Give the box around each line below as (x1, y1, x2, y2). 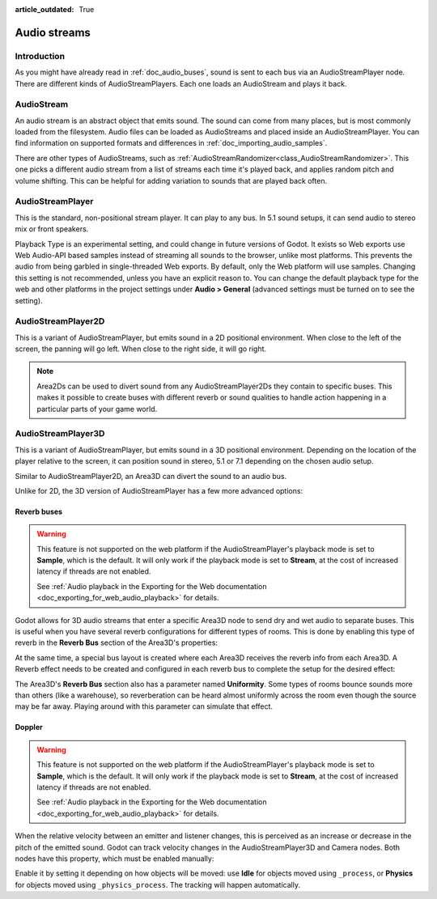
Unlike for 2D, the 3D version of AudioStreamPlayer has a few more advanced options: (15, 486, 303, 495)
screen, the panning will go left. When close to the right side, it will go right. (15, 344, 267, 354)
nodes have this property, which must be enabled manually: (15, 854, 214, 863)
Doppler (15, 723, 44, 732)
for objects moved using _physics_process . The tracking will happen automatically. (15, 880, 301, 889)
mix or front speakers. (15, 224, 89, 234)
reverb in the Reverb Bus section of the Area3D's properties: (15, 638, 218, 647)
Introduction (15, 50, 65, 61)
